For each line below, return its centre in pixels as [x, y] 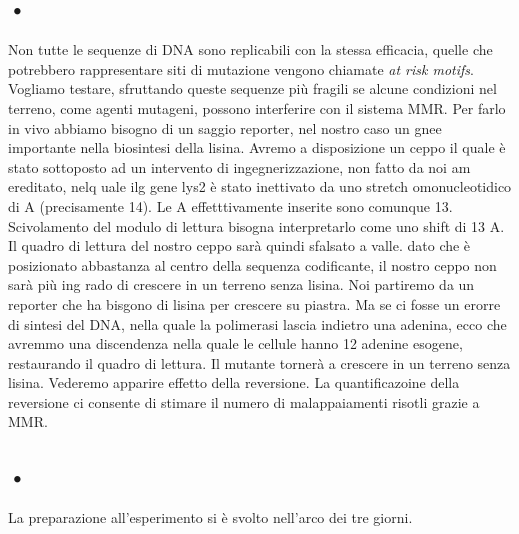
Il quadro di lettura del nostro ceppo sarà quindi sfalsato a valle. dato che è [239, 245]
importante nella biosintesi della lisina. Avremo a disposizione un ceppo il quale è [257, 147]
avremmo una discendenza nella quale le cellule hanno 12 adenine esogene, [235, 343]
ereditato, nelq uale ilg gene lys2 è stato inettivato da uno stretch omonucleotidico [260, 186]
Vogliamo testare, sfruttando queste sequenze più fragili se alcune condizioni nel [252, 88]
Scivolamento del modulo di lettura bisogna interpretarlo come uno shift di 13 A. [256, 225]
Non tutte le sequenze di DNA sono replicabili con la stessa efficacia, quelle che [250, 49]
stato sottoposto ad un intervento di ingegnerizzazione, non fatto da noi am [239, 166]
